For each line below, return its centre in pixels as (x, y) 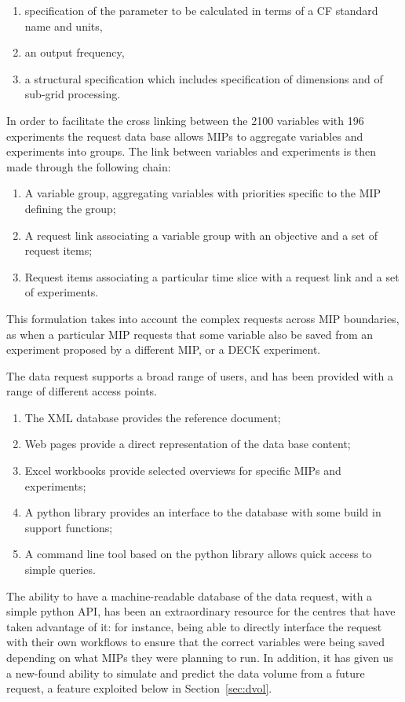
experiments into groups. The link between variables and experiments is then (192, 151)
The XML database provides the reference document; (153, 417)
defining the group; (70, 208)
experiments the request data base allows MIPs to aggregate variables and (185, 136)
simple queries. (60, 570)
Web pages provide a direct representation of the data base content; (188, 444)
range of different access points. (82, 391)
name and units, (64, 26)
